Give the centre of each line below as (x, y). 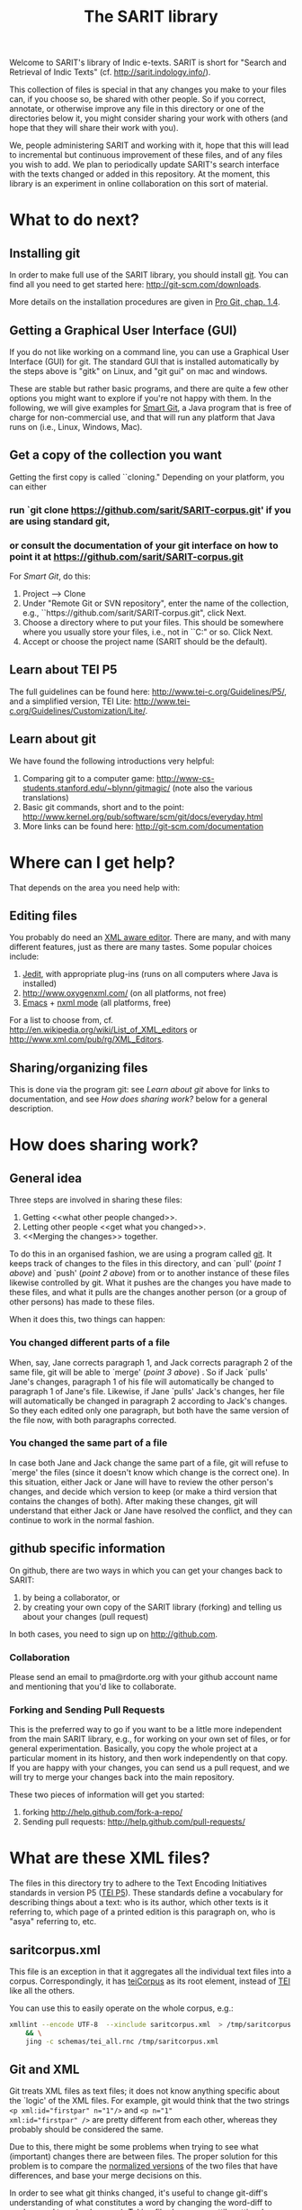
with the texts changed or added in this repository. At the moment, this (140, 174)
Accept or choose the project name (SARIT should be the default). (145, 642)
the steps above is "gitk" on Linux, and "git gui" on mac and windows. (138, 371)
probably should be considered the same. (86, 2130)
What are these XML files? (110, 1858)
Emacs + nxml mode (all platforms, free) (97, 1003)
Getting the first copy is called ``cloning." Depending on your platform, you (147, 477)
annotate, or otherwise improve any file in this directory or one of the (137, 109)
